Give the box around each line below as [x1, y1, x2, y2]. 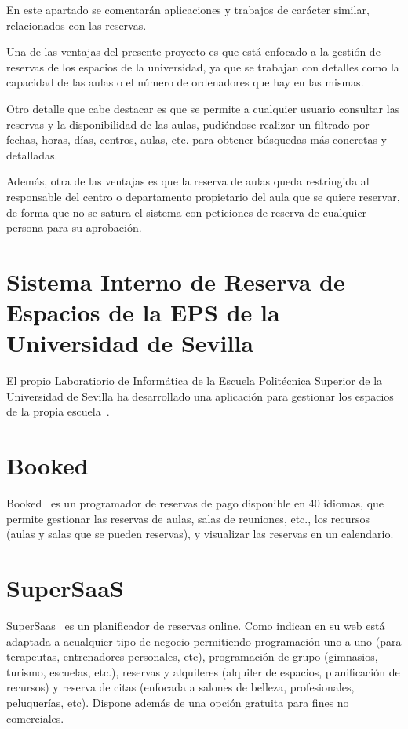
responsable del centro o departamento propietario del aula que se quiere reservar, [6, 188, 400, 204]
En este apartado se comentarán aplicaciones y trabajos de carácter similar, [6, 2, 370, 17]
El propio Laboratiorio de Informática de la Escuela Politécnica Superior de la [6, 372, 383, 389]
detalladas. [6, 146, 58, 163]
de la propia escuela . [6, 403, 110, 419]
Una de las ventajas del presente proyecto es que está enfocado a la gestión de [6, 43, 381, 60]
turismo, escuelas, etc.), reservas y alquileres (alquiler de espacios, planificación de [6, 663, 400, 680]
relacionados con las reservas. [6, 16, 147, 33]
